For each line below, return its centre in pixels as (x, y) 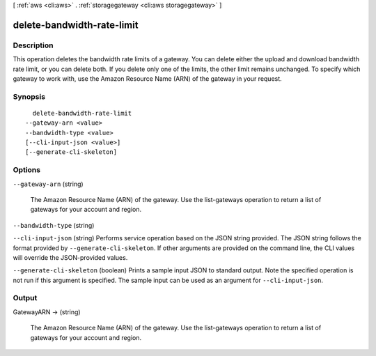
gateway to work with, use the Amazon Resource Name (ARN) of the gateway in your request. (147, 78)
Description (33, 45)
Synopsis (29, 96)
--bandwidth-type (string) (54, 225)
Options (27, 170)
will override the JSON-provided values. (70, 257)
